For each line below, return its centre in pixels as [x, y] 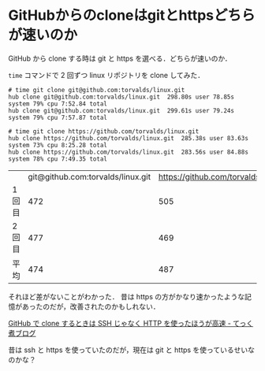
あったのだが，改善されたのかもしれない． [91, 306]
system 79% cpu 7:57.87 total [58, 117]
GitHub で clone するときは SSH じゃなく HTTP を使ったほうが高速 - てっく [131, 323]
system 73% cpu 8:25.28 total [58, 145]
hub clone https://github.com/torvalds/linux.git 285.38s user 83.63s [128, 138]
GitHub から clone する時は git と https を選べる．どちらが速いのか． [120, 58]
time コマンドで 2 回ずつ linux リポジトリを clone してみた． [106, 75]
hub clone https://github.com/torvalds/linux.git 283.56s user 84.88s [128, 152]
